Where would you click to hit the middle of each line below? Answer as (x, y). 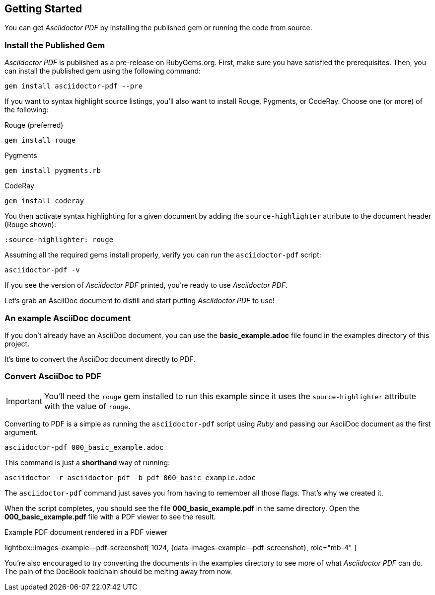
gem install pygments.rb (53, 171)
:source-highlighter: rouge (59, 240)
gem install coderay (44, 201)
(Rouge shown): (30, 225)
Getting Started (43, 9)
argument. (21, 432)
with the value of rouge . (87, 406)
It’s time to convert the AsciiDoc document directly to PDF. (100, 359)
